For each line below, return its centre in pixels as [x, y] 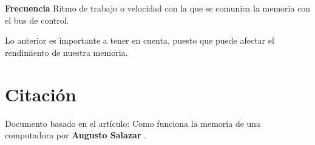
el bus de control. [37, 20]
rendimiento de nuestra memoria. [66, 52]
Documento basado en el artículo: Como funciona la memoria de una [133, 123]
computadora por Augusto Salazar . [76, 135]
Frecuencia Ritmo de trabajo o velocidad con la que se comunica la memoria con [158, 8]
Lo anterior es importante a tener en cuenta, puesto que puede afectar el [140, 40]
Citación [41, 94]
